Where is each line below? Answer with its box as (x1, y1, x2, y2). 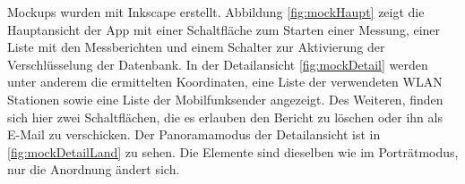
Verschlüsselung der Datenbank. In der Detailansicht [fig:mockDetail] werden (7, 54, 428, 73)
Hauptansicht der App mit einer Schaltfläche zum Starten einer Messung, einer (7, 20, 441, 38)
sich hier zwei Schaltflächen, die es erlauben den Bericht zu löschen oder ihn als (7, 107, 443, 126)
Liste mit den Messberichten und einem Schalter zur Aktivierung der (7, 38, 385, 56)
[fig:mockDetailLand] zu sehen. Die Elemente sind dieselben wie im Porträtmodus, (7, 142, 459, 161)
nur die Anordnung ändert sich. (7, 160, 180, 179)
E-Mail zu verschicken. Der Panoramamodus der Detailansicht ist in (7, 125, 381, 144)
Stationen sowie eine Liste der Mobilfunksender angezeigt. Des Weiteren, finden (7, 89, 443, 108)
